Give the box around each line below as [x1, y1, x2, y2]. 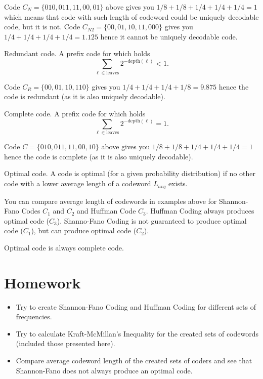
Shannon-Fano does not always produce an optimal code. [16, 365, 193, 375]
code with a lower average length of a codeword [4, 178, 151, 189]
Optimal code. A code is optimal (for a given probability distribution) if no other [4, 168, 255, 179]
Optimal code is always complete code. [4, 242, 124, 252]
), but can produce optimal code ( [31, 225, 137, 236]
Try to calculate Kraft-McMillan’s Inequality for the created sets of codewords [16, 328, 259, 339]
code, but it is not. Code [4, 21, 80, 32]
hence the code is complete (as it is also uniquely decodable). [4, 151, 193, 161]
